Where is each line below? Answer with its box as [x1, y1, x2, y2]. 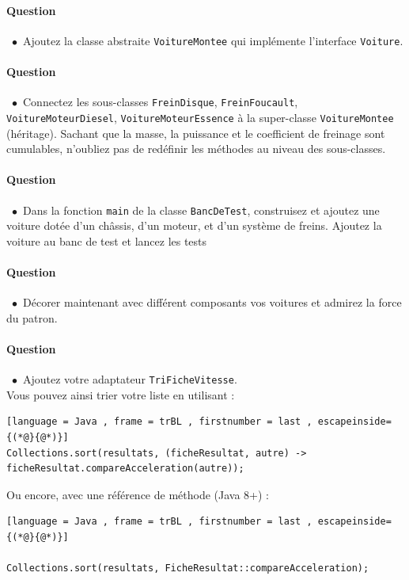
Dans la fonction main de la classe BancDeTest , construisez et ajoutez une [22, 201, 380, 218]
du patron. [6, 309, 58, 326]
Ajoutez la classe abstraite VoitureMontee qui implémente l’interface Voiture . [22, 32, 403, 48]
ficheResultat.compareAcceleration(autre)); [6, 463, 244, 475]
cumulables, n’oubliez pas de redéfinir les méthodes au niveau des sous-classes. [6, 140, 386, 157]
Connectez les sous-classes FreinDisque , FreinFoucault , [22, 93, 298, 110]
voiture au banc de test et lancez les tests [6, 232, 207, 249]
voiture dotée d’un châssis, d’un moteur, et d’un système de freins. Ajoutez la [6, 217, 382, 234]
